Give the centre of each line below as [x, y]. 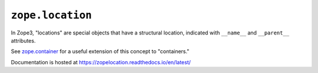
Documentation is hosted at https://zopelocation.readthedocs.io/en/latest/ [101, 62]
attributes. [23, 40]
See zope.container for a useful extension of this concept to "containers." [100, 51]
